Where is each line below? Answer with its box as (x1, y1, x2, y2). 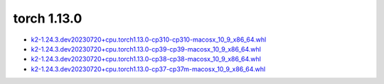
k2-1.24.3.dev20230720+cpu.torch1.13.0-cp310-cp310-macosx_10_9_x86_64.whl (31, 35, 267, 44)
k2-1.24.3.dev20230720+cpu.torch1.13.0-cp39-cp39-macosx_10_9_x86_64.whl (31, 44, 261, 53)
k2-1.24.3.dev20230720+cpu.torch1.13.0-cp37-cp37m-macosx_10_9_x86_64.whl (31, 64, 266, 73)
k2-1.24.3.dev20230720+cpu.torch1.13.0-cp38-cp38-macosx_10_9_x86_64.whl (31, 55, 261, 64)
